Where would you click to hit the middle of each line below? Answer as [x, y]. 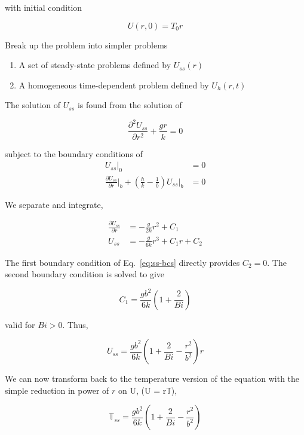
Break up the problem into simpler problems [86, 45]
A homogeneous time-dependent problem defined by [114, 85]
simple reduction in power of [57, 390]
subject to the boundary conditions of [74, 153]
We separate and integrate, [54, 204]
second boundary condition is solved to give [85, 274]
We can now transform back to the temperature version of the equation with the [152, 379]
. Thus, [75, 324]
